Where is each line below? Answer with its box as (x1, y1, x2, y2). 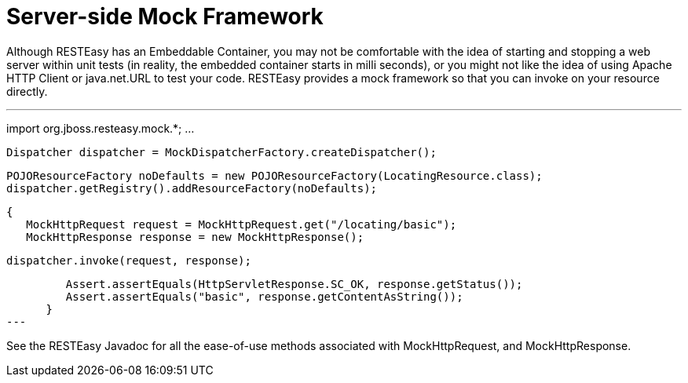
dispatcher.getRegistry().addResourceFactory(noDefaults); (6, 181, 378, 195)
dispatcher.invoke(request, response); (6, 254, 251, 267)
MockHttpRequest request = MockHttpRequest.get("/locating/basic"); (26, 217, 457, 231)
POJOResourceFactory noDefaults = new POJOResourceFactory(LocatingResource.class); (6, 169, 543, 182)
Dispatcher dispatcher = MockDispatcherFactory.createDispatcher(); (6, 145, 437, 159)
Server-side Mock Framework (6, 3, 324, 30)
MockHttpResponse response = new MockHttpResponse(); (26, 230, 364, 243)
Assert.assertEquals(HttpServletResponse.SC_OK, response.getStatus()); (65, 277, 523, 290)
